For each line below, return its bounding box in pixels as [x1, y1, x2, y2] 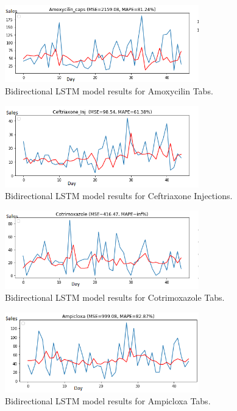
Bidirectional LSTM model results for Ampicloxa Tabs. [5, 395, 211, 407]
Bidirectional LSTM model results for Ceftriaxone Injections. [5, 189, 233, 202]
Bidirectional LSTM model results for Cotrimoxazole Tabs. [5, 291, 225, 304]
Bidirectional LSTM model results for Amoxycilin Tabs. [5, 85, 213, 97]
